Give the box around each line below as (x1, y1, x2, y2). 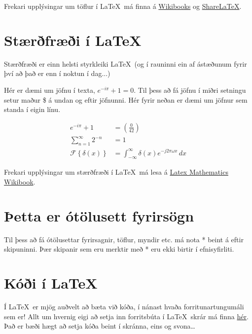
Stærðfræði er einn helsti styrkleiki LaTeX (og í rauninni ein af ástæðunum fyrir (4, 58, 247, 69)
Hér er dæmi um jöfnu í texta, (4, 84, 95, 95)
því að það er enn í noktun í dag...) (4, 68, 110, 78)
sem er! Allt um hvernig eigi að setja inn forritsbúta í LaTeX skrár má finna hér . (4, 311, 249, 321)
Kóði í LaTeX (4, 273, 98, 293)
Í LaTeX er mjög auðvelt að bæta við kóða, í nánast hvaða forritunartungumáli (4, 301, 244, 311)
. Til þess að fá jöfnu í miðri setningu (134, 84, 246, 95)
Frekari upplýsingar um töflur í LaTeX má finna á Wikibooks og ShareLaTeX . (4, 1, 242, 11)
